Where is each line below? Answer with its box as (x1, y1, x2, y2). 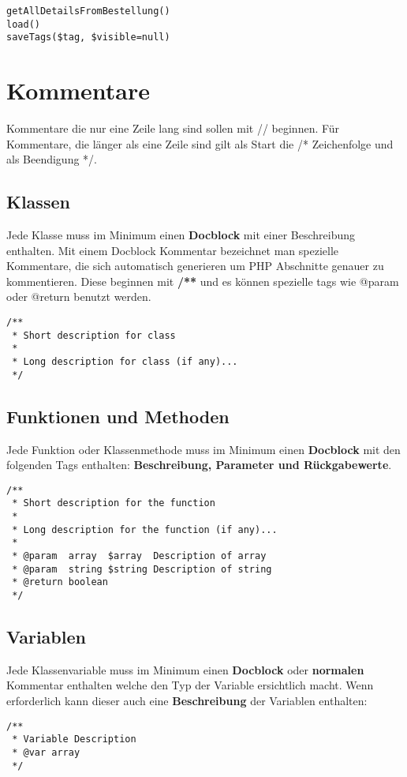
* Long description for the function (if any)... (12, 524, 278, 535)
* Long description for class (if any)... (12, 356, 238, 368)
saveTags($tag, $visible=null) (6, 32, 170, 43)
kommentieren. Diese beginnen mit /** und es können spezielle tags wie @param (6, 272, 399, 289)
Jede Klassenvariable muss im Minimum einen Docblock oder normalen (6, 661, 364, 678)
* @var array (12, 746, 80, 758)
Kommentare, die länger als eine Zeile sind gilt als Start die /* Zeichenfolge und (6, 135, 394, 152)
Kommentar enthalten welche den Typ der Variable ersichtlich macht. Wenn (6, 677, 374, 693)
